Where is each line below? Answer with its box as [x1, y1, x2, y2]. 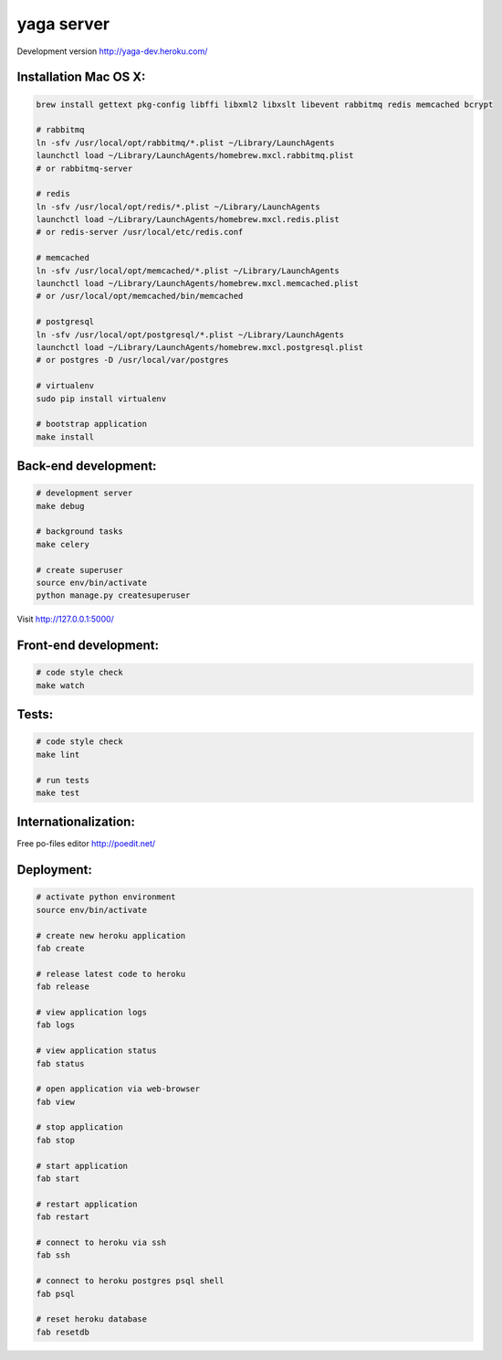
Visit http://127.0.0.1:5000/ [16, 613, 114, 625]
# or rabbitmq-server [36, 163, 133, 174]
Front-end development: [16, 638, 160, 653]
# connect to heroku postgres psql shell [36, 1276, 225, 1286]
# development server [36, 488, 133, 498]
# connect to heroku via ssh [36, 1238, 167, 1248]
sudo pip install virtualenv [36, 393, 167, 404]
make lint [36, 749, 80, 760]
